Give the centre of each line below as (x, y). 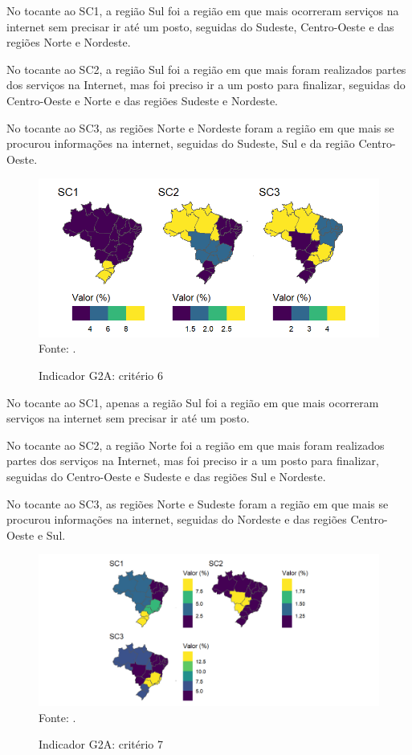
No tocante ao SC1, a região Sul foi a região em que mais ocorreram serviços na (203, 10)
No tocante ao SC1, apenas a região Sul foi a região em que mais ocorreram (193, 402)
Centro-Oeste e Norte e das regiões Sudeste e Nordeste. (143, 100)
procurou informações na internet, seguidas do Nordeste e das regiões (177, 519)
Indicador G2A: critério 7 (101, 744)
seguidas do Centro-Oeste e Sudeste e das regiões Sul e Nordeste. (166, 476)
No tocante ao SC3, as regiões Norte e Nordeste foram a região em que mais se (200, 127)
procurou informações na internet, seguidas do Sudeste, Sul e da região (181, 143)
